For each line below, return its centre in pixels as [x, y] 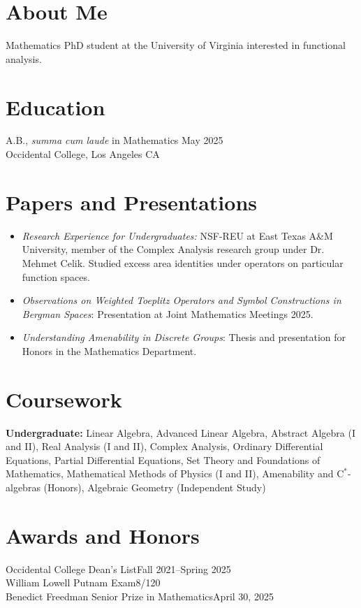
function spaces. [56, 276]
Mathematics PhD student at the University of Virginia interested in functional [176, 45]
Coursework [64, 399]
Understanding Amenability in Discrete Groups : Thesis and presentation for [184, 337]
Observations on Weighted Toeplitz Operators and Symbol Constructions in [182, 300]
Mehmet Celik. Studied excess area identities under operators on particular [183, 262]
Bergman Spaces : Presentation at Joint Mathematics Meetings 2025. [168, 313]
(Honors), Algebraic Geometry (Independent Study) [155, 487]
